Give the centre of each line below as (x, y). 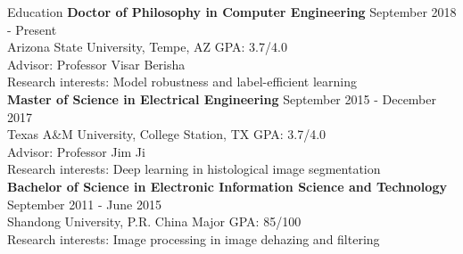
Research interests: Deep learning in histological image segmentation (194, 169)
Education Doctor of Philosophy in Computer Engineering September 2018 (232, 12)
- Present (32, 29)
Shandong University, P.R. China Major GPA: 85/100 (154, 221)
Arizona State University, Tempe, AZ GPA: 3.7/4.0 (147, 47)
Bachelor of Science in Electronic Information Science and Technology (227, 186)
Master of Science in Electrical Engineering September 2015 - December (222, 98)
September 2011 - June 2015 (84, 204)
